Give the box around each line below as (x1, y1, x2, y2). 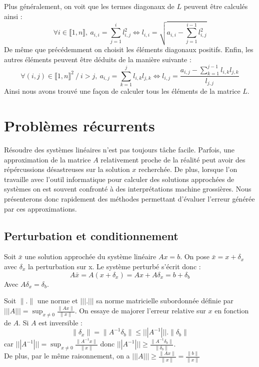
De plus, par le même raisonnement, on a (4, 350, 130, 361)
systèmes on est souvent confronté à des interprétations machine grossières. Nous (4, 183, 251, 194)
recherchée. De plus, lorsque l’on (138, 164, 237, 174)
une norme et (37, 295, 78, 306)
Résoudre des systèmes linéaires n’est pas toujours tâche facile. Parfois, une (4, 144, 234, 154)
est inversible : (38, 317, 82, 327)
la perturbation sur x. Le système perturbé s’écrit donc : (27, 261, 201, 271)
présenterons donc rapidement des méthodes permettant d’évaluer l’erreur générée (4, 193, 255, 204)
